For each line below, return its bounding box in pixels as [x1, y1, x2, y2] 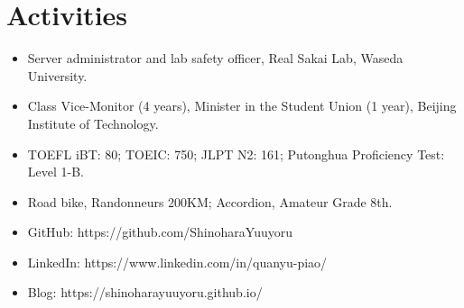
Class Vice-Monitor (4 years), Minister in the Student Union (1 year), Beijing [27, 96, 457, 115]
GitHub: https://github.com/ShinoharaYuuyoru [27, 222, 292, 241]
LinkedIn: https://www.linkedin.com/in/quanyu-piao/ [27, 252, 328, 271]
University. [27, 66, 88, 85]
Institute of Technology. [27, 113, 159, 132]
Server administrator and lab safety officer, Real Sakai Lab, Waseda [27, 49, 404, 68]
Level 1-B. [27, 162, 84, 181]
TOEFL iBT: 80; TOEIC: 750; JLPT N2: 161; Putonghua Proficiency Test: [27, 144, 445, 163]
